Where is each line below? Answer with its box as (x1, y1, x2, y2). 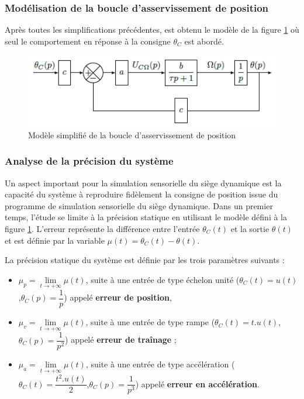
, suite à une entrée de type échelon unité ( (85, 273, 240, 285)
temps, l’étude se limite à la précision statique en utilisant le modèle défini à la (5, 211, 287, 223)
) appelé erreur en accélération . (135, 377, 260, 390)
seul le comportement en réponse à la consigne (5, 35, 171, 47)
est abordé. (184, 35, 224, 47)
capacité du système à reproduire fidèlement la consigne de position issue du (5, 188, 278, 200)
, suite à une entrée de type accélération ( (85, 358, 235, 370)
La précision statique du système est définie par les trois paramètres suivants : (5, 254, 285, 266)
